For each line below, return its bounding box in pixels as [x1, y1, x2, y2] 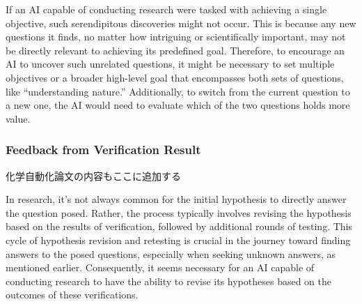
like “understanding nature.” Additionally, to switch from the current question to [6, 84, 350, 98]
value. [6, 111, 31, 126]
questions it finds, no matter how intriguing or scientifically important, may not [6, 29, 346, 44]
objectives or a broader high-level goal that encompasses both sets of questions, [6, 70, 344, 84]
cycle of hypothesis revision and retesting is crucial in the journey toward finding [6, 232, 351, 247]
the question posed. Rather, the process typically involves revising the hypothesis [6, 205, 352, 220]
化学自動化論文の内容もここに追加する [6, 168, 181, 183]
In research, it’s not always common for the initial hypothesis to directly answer [6, 192, 347, 206]
